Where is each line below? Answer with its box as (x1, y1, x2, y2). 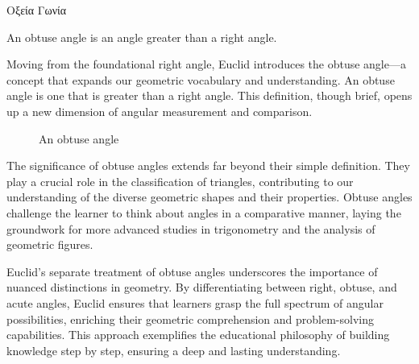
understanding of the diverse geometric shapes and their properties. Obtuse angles (6, 188, 413, 205)
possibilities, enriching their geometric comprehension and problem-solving (6, 310, 374, 327)
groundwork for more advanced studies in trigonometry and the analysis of (6, 220, 375, 237)
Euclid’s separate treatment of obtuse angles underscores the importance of (6, 263, 378, 279)
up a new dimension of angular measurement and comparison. (6, 102, 313, 119)
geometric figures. (6, 236, 93, 253)
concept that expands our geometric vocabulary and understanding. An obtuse (6, 71, 395, 88)
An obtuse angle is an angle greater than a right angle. (6, 28, 277, 45)
